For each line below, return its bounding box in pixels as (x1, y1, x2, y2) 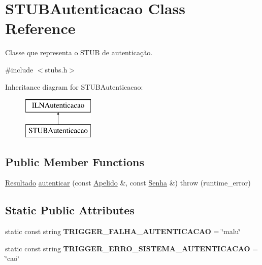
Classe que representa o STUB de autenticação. (5, 47, 153, 58)
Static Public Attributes (5, 202, 135, 218)
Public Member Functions (5, 154, 144, 169)
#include (5, 64, 34, 74)
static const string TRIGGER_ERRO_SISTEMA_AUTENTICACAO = (5, 243, 258, 253)
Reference (5, 18, 76, 39)
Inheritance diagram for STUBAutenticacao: (5, 81, 143, 92)
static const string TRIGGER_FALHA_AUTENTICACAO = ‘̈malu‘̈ (5, 226, 241, 237)
